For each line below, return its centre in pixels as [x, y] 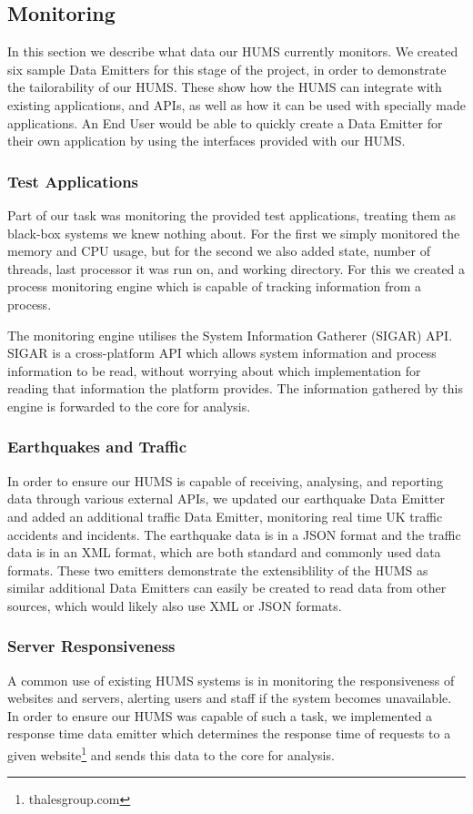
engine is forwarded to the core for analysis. [129, 406]
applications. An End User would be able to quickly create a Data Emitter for [225, 122]
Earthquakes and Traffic [97, 447]
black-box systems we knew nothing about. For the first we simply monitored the [234, 233]
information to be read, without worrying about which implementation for [214, 370]
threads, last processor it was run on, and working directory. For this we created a [236, 268]
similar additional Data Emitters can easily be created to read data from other [227, 588]
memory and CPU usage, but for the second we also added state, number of [219, 251]
